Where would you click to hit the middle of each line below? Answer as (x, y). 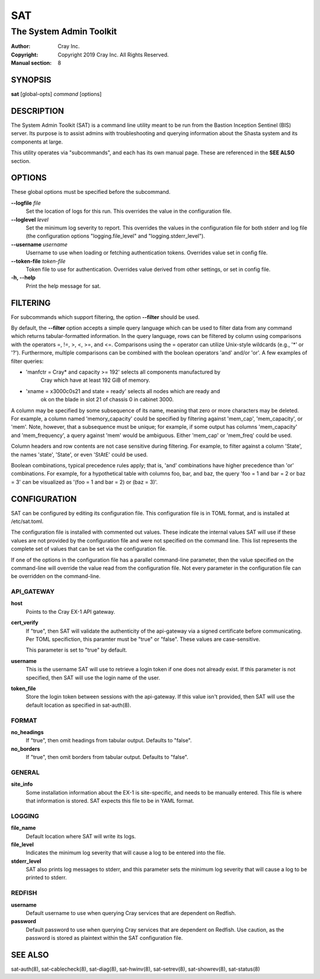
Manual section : (31, 63)
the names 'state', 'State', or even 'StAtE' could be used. (79, 454)
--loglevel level (30, 219)
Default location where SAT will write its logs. (81, 836)
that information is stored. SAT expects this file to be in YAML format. (110, 801)
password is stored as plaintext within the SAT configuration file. (104, 938)
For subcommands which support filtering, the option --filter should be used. (105, 317)
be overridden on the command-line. (56, 576)
